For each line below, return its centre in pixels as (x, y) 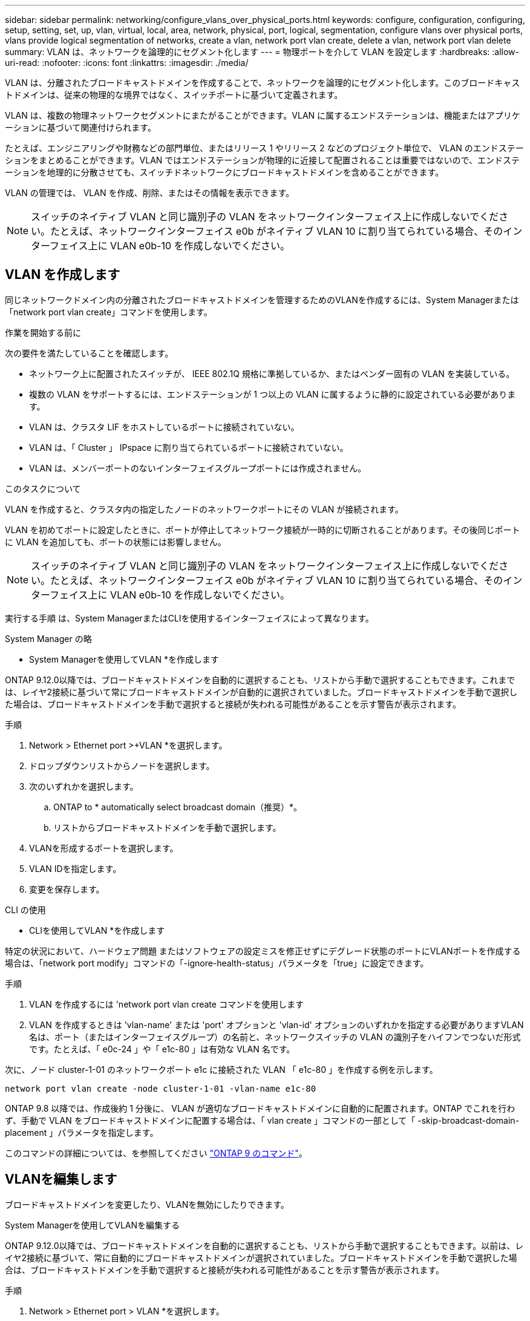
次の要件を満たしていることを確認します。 (89, 353)
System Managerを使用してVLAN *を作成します (124, 659)
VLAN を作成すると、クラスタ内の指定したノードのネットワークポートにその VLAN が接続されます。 (204, 509)
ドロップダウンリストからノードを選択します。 (122, 765)
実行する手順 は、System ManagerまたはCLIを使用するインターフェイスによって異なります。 (189, 618)
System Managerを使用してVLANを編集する (93, 1225)
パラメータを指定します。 (108, 1132)
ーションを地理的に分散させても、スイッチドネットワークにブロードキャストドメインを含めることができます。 (224, 172)
